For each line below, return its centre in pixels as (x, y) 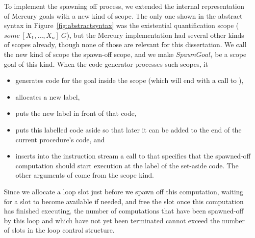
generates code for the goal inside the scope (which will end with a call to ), (129, 80)
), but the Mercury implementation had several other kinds (155, 35)
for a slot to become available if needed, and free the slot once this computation (124, 201)
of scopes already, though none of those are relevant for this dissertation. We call (125, 44)
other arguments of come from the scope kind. (85, 175)
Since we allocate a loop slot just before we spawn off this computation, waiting (124, 191)
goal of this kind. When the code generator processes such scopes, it (106, 64)
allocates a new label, (48, 96)
